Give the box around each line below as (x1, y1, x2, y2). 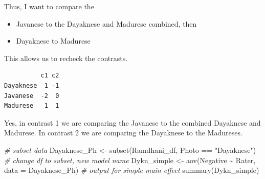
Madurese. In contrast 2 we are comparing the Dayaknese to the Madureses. (4, 127, 242, 138)
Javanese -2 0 (4, 92, 59, 100)
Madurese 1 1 (4, 102, 59, 110)
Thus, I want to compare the (4, 1, 94, 11)
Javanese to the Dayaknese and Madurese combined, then (16, 18, 197, 29)
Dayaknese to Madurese (16, 35, 91, 46)
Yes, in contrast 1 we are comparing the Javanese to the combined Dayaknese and (4, 117, 261, 128)
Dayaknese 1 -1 (4, 82, 59, 89)
